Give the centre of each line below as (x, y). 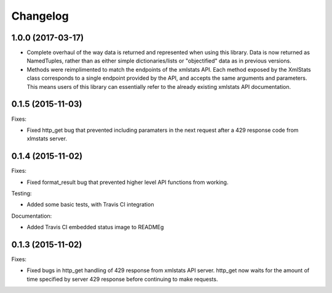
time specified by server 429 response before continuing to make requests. (122, 279)
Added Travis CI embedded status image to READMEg (95, 227)
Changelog (40, 16)
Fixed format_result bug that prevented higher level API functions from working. (128, 182)
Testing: (22, 193)
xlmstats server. (47, 139)
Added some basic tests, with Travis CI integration (90, 205)
